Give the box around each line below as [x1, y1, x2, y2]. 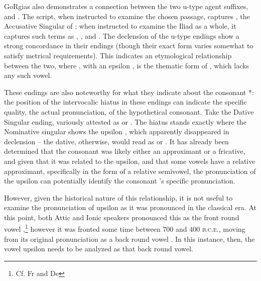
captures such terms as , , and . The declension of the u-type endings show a [4, 30, 239, 41]
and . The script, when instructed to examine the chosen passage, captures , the [4, 11, 250, 21]
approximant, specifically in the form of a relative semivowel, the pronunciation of [4, 165, 256, 176]
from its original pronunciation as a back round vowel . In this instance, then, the [4, 233, 255, 244]
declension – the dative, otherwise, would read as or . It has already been [4, 136, 229, 146]
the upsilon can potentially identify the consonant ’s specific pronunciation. [4, 175, 235, 186]
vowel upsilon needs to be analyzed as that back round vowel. [4, 243, 193, 254]
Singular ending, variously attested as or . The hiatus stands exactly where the [4, 116, 246, 127]
